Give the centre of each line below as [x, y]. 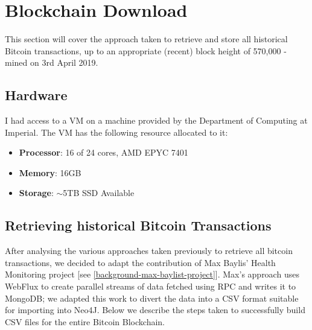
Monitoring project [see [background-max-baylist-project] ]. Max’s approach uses [152, 274]
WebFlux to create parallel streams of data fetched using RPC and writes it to [151, 286]
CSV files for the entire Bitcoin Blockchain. [85, 321]
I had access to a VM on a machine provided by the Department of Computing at [156, 120]
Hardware [36, 95]
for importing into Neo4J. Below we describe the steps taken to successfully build [155, 310]
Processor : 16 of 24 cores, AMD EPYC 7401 [103, 152]
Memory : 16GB [50, 172]
